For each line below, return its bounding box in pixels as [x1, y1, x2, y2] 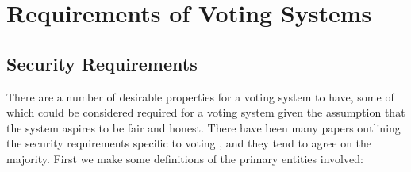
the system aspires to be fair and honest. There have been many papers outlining [6, 119, 401, 136]
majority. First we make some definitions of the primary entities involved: [6, 150, 363, 166]
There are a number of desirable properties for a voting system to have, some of [6, 88, 394, 105]
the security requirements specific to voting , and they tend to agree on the [6, 135, 372, 151]
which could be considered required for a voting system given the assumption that [6, 104, 405, 120]
